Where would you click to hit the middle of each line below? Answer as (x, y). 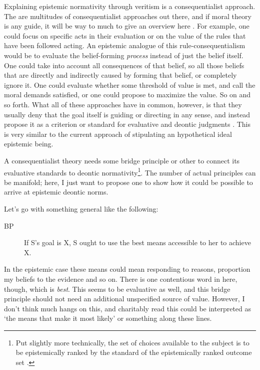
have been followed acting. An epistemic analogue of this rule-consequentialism (125, 45)
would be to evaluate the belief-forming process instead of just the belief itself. (124, 55)
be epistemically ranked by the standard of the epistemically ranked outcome (134, 352)
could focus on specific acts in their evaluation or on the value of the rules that (125, 35)
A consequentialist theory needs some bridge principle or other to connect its (122, 160)
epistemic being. (29, 144)
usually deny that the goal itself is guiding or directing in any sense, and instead (127, 114)
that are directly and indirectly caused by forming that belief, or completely (120, 75)
